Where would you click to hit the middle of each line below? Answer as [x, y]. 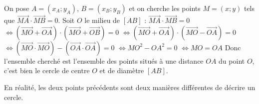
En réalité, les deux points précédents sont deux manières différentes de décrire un [130, 87]
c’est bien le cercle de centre [47, 70]
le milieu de [102, 20]
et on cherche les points [165, 8]
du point [232, 60]
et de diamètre [122, 70]
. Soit [66, 20]
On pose [17, 8]
